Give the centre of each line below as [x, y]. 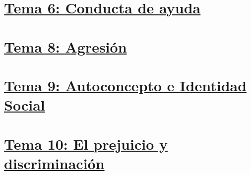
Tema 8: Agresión [65, 46]
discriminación [54, 163]
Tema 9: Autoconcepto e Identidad [125, 85]
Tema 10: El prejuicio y [86, 144]
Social [25, 105]
